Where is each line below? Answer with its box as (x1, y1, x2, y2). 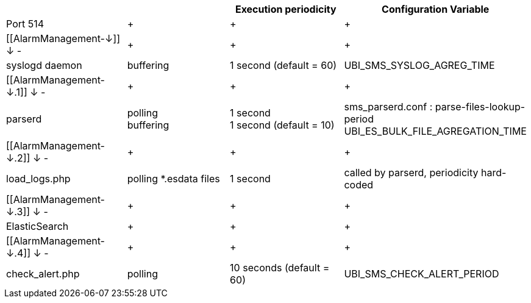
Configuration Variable (382, 3, 490, 15)
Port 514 (6, 18, 45, 30)
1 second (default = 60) (230, 59, 337, 71)
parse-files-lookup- (435, 101, 526, 113)
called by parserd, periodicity (344, 166, 479, 179)
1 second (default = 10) (230, 119, 335, 131)
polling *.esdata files (127, 173, 220, 185)
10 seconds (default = (230, 262, 330, 274)
